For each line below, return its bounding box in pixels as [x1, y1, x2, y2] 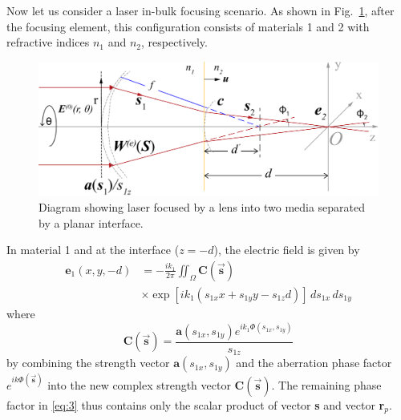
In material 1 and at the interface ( [6, 241, 180, 258]
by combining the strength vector [6, 354, 170, 371]
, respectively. [140, 34, 208, 50]
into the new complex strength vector [47, 376, 231, 393]
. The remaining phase [271, 376, 382, 393]
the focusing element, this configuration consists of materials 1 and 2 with [6, 18, 370, 34]
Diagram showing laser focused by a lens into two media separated [38, 199, 366, 216]
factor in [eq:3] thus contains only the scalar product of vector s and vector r [6, 396, 385, 413]
